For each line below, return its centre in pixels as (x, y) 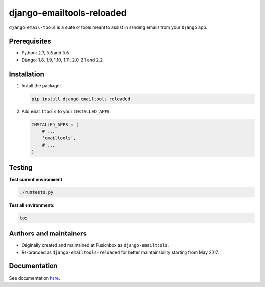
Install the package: (41, 85)
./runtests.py (36, 192)
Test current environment (36, 179)
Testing (21, 168)
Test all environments (32, 205)
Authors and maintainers (48, 234)
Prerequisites (30, 41)
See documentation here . (35, 278)
